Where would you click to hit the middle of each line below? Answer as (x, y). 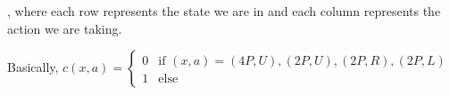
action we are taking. (65, 28)
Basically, (33, 67)
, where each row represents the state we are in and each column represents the (224, 11)
